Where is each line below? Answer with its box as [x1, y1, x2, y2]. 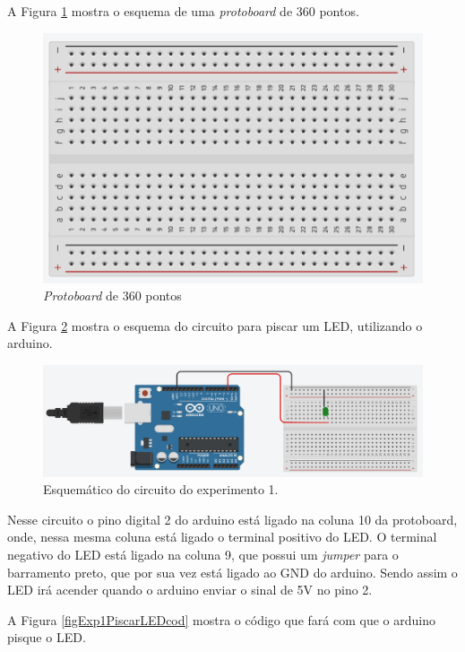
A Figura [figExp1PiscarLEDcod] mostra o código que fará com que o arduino [7, 610, 435, 629]
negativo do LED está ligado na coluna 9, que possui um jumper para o [7, 544, 399, 563]
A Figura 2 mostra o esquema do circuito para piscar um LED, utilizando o [7, 316, 423, 335]
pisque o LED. [7, 628, 86, 647]
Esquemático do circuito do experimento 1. [43, 480, 279, 499]
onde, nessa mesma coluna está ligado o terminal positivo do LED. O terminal [7, 527, 437, 546]
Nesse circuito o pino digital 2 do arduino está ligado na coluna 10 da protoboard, [7, 509, 458, 528]
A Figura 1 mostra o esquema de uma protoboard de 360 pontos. [7, 2, 359, 20]
